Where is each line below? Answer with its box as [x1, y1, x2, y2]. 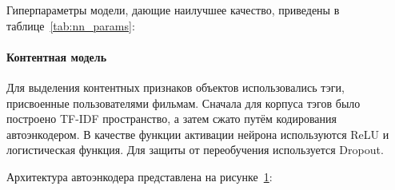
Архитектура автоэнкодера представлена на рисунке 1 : [6, 168, 273, 184]
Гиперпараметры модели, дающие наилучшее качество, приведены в [6, 2, 340, 18]
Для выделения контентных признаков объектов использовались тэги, [6, 78, 345, 95]
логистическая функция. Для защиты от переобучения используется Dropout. [6, 141, 384, 158]
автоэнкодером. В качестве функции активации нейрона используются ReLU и [6, 125, 389, 142]
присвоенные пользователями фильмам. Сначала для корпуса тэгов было [6, 94, 361, 111]
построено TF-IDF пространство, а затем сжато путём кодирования [6, 110, 337, 127]
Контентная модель [6, 48, 107, 65]
